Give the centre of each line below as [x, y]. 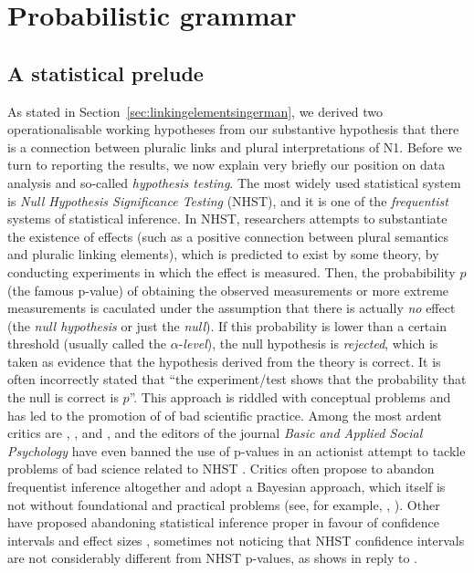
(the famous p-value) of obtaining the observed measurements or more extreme [228, 290]
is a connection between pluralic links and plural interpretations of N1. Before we [235, 146]
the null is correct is [63, 397]
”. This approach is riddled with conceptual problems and [290, 397]
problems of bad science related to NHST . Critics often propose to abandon [221, 469]
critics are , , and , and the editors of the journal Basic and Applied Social [215, 433]
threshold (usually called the [87, 344]
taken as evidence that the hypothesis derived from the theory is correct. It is [224, 361]
